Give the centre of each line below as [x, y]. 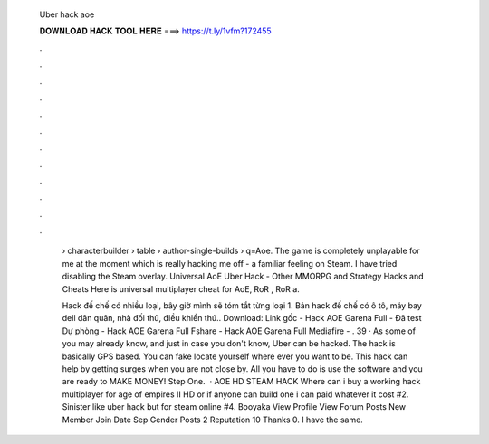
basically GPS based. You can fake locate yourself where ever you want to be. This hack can [235, 356]
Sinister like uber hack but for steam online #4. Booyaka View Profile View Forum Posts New [234, 407]
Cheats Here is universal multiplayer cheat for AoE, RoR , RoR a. [181, 288]
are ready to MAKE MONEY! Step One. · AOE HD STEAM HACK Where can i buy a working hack [241, 382]
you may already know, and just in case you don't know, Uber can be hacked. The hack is [229, 344]
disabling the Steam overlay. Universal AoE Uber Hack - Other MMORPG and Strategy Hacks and [243, 277]
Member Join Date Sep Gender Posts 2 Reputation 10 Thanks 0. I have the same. [213, 420]
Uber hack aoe [67, 14]
